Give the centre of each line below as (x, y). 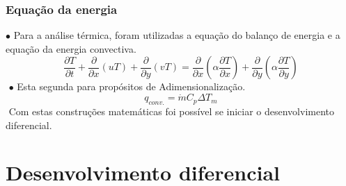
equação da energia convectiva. (71, 48)
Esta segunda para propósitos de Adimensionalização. (131, 86)
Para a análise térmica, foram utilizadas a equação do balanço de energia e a (177, 35)
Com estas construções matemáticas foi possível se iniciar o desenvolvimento (172, 111)
